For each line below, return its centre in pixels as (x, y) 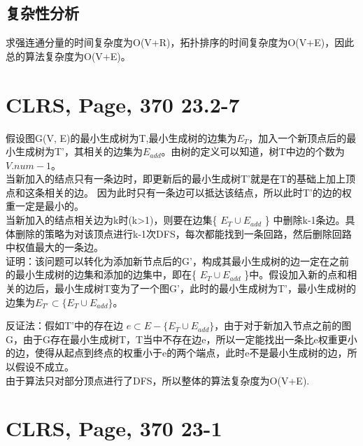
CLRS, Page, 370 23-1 (114, 428)
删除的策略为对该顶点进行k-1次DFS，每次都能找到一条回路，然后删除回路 (183, 233)
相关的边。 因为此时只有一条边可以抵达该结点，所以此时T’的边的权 (198, 192)
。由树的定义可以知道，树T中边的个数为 (253, 151)
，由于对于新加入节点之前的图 (283, 325)
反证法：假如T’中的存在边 (64, 325)
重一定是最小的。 (45, 206)
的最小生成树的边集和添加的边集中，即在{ (101, 274)
